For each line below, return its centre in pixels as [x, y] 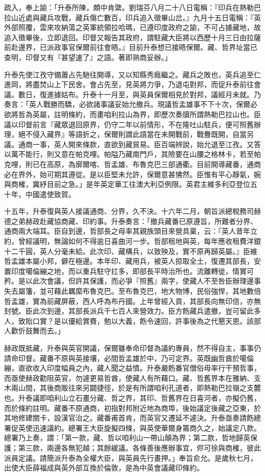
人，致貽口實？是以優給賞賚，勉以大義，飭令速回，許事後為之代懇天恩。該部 [132, 320]
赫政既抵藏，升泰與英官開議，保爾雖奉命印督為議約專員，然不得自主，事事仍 [132, 348]
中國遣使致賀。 [50, 194]
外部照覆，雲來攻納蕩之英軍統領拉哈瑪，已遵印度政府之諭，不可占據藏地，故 [132, 27]
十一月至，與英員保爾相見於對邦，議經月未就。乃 [179, 94]
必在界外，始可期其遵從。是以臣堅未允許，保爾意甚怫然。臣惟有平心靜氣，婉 [132, 174]
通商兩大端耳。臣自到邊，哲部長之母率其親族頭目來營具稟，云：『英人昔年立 [131, 231]
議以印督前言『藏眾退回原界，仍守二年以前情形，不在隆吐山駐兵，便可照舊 [129, 124]
